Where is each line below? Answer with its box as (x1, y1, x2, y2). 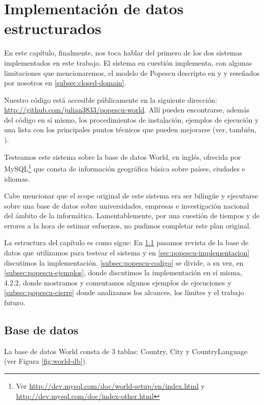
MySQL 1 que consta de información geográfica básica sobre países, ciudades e (4, 162, 245, 173)
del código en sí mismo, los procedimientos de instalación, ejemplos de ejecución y (4, 114, 259, 125)
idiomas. (4, 173, 30, 184)
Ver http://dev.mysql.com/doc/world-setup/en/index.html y (16, 381, 205, 391)
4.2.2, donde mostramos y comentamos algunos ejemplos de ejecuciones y (4, 277, 232, 287)
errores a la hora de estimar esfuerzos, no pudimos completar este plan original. (4, 220, 251, 230)
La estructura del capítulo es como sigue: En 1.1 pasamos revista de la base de (4, 237, 249, 248)
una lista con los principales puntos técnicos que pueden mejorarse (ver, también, (4, 124, 256, 135)
